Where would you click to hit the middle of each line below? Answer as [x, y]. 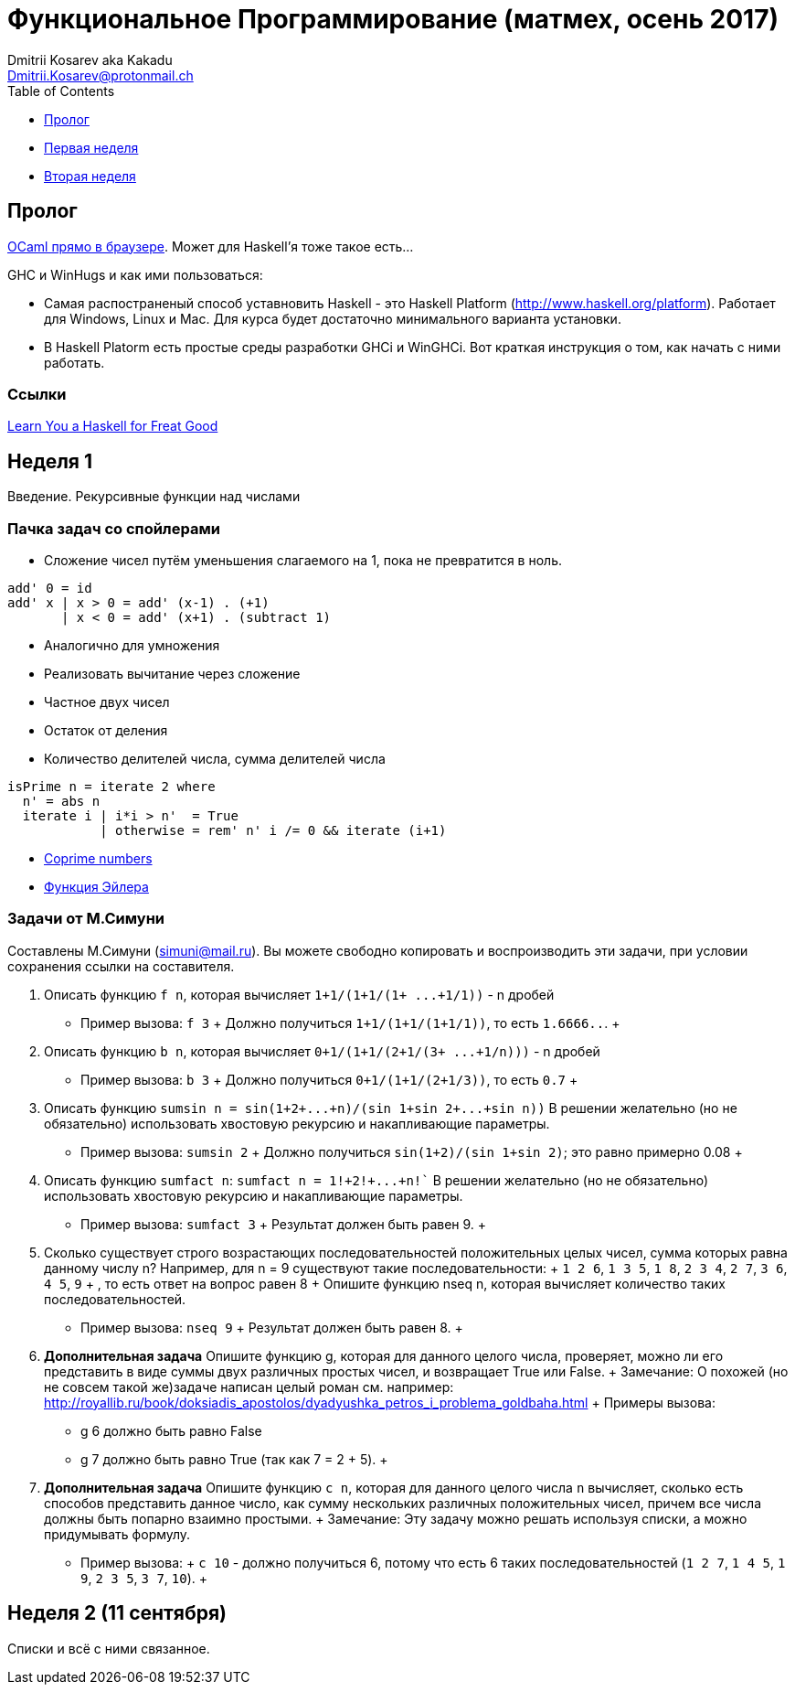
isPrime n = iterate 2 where [111, 786]
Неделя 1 [50, 461]
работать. [74, 362]
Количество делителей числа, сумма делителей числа [215, 758]
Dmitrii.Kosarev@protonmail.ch [101, 75]
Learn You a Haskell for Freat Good [113, 426]
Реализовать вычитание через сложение [172, 673]
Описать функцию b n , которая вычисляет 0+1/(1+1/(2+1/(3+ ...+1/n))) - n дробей [322, 1051]
